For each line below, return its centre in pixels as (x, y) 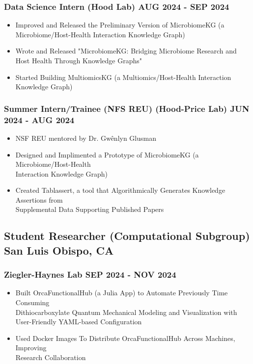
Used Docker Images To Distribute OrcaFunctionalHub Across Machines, (125, 338)
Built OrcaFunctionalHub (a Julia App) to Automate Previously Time (122, 293)
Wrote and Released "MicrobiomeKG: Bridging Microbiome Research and (126, 51)
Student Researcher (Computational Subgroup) (127, 236)
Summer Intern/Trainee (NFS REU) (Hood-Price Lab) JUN (127, 108)
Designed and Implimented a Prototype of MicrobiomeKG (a (107, 154)
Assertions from (39, 199)
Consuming (32, 302)
